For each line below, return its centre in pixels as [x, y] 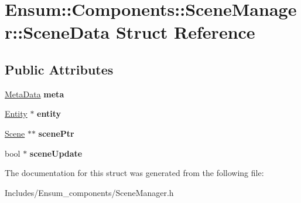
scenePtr [56, 133]
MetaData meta [35, 94]
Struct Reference [185, 32]
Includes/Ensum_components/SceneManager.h [89, 192]
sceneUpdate [56, 153]
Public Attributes [59, 69]
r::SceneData [57, 32]
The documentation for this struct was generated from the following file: [134, 173]
